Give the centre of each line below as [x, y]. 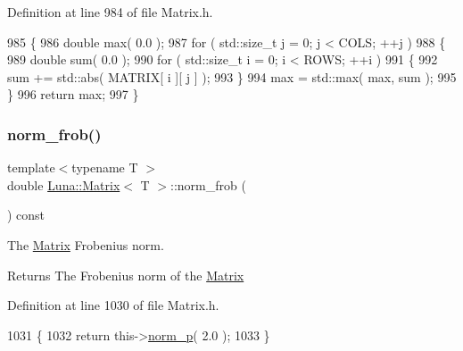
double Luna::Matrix [64, 184]
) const [26, 215]
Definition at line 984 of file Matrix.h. [110, 12]
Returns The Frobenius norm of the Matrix [126, 275]
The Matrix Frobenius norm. [86, 244]
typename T [105, 167]
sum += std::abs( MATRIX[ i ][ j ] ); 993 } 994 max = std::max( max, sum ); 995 [232, 76]
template [31, 167]
